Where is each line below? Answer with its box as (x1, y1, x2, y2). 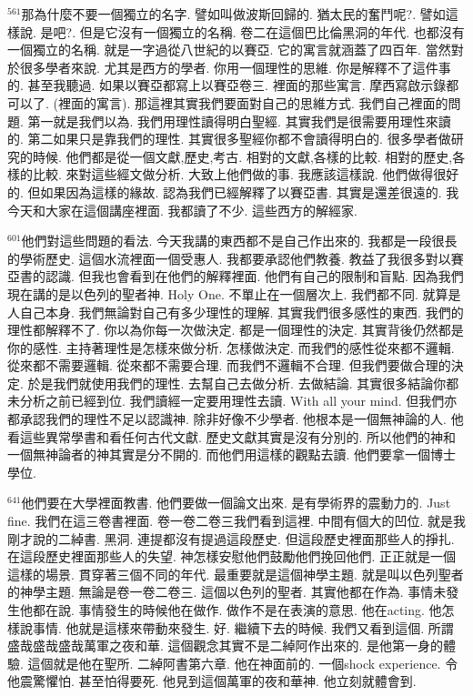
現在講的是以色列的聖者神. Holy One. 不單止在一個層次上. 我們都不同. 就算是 (7, 284, 461, 303)
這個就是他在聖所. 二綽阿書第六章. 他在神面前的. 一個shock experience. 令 (27, 653, 458, 672)
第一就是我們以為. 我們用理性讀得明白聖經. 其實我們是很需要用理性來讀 (27, 111, 451, 130)
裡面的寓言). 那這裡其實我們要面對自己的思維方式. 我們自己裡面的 (57, 93, 448, 112)
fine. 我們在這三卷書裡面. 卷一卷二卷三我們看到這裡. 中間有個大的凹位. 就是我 (7, 511, 466, 530)
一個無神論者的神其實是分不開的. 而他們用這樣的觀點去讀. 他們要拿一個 (7, 445, 431, 464)
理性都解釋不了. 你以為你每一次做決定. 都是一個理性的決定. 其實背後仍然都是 (7, 320, 464, 339)
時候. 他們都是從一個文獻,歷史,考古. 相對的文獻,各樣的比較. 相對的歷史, (32, 146, 453, 166)
